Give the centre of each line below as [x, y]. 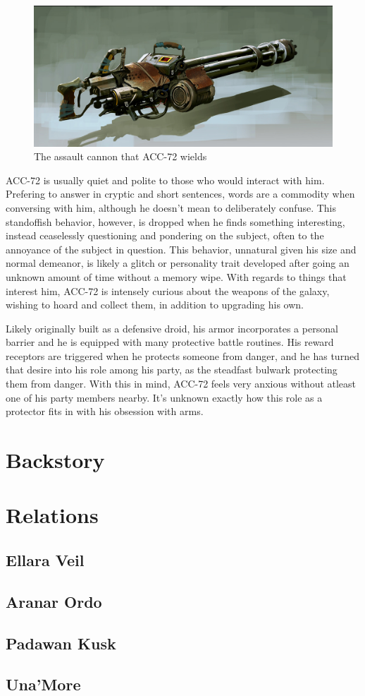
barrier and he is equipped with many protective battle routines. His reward [170, 342]
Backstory [55, 460]
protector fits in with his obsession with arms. [105, 411]
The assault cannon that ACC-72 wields [120, 156]
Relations [52, 515]
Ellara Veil [45, 560]
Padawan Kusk [61, 643]
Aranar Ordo [54, 601]
